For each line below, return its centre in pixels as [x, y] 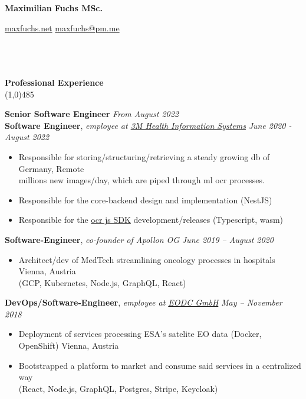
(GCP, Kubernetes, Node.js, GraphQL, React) [102, 282]
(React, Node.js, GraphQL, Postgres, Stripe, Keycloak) [118, 388]
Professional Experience [54, 82]
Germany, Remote [51, 168]
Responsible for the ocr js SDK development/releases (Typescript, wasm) [151, 220]
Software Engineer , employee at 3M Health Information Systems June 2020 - [148, 125]
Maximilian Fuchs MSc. [54, 8]
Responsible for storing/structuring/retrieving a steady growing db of [144, 156]
